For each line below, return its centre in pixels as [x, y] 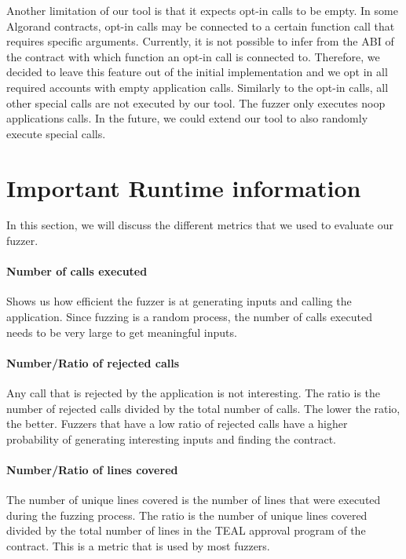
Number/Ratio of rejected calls [93, 362]
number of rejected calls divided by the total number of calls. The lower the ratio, [203, 408]
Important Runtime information [184, 187]
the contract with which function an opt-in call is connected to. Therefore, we [193, 56]
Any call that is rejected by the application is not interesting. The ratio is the [194, 393]
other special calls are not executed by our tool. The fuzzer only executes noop [196, 102]
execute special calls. [56, 133]
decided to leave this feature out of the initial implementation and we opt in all [197, 72]
